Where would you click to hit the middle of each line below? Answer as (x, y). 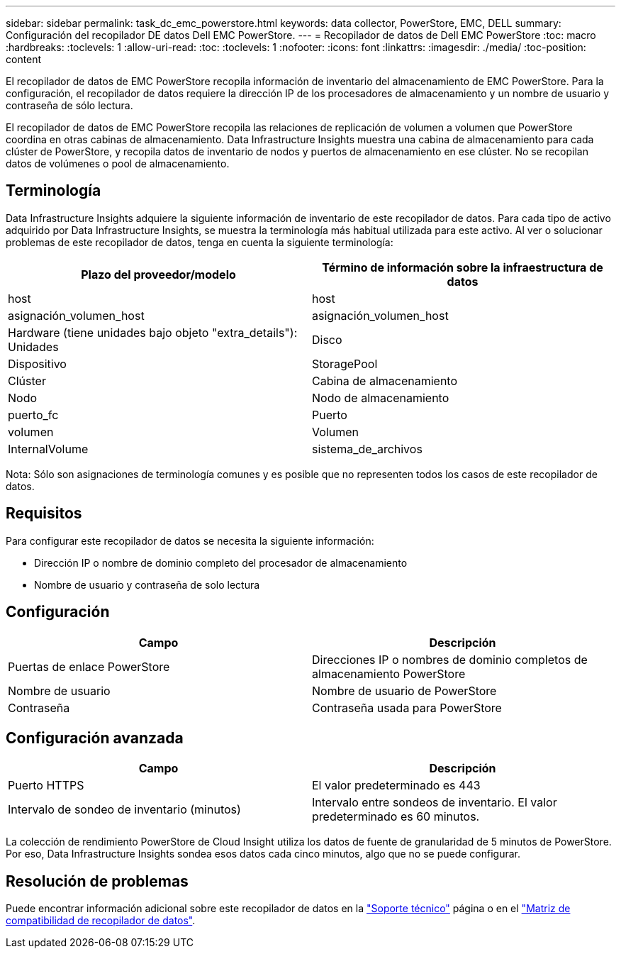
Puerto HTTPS (46, 786)
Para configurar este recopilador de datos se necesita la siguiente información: (190, 540)
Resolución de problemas (97, 881)
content (24, 59)
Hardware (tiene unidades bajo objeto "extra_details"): (153, 332)
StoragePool (345, 364)
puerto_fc (33, 415)
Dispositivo (37, 364)
